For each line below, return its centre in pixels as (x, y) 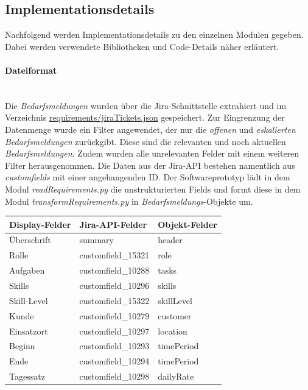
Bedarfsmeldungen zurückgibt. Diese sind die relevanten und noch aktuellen (145, 141)
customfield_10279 (114, 315)
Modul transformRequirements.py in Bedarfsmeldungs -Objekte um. (129, 201)
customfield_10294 (114, 361)
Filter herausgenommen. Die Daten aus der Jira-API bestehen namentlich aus (150, 165)
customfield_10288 (114, 270)
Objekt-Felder (187, 224)
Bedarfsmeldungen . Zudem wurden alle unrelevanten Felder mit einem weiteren (152, 153)
